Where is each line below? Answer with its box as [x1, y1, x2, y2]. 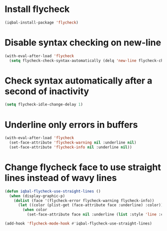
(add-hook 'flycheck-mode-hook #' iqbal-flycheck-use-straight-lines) [4, 221, 153, 226]
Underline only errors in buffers [4, 119, 138, 130]
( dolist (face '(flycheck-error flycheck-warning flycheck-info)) [13, 198, 155, 203]
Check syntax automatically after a [4, 75, 153, 86]
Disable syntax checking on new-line [4, 37, 162, 48]
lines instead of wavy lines [4, 172, 117, 183]
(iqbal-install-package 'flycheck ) [4, 20, 79, 25]
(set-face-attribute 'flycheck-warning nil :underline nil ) [9, 140, 137, 145]
